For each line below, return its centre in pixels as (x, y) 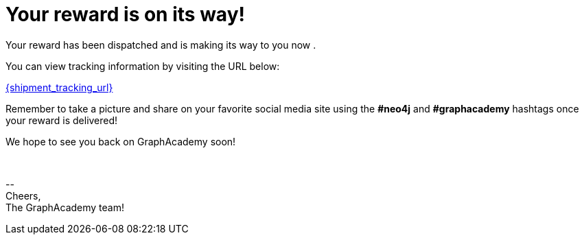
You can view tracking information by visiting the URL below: (143, 66)
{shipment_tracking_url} (59, 87)
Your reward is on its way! (125, 14)
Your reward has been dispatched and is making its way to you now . (161, 45)
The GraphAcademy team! (65, 207)
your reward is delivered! (62, 120)
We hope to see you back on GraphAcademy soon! (121, 141)
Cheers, (23, 195)
